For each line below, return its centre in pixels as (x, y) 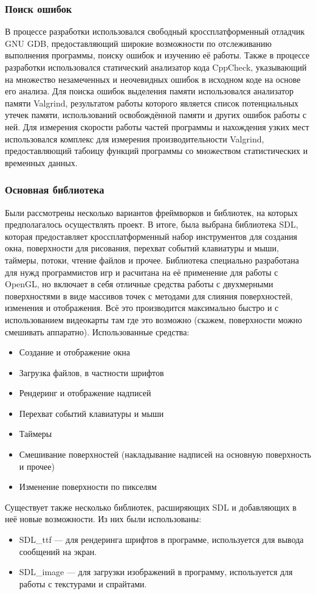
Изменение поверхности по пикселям (88, 487)
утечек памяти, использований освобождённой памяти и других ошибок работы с (156, 115)
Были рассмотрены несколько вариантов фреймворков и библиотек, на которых (151, 212)
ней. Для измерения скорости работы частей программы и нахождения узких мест (157, 126)
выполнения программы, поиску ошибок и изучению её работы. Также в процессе (157, 55)
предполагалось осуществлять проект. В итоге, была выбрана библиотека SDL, (152, 224)
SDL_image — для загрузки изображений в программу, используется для (156, 572)
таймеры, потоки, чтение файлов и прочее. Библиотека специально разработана (152, 260)
